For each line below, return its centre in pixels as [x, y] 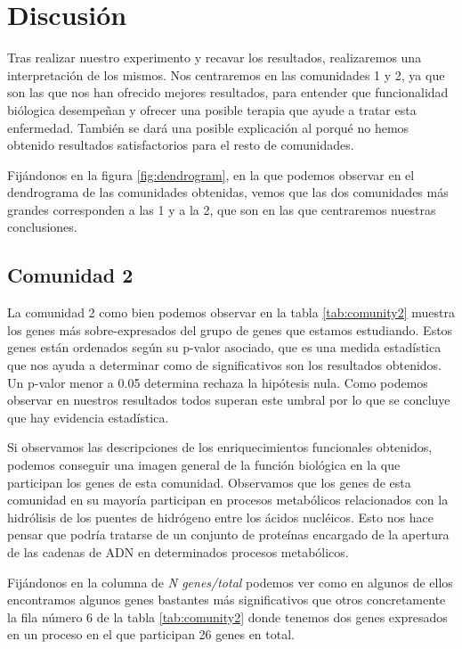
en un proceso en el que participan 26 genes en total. [151, 634]
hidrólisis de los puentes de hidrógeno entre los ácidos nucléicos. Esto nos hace [220, 517]
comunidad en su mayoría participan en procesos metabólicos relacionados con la [228, 500]
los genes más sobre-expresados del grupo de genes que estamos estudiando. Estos [230, 329]
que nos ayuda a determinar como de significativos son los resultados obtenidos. [224, 365]
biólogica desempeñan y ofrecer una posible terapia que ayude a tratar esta [212, 109]
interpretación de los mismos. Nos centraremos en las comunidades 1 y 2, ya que [226, 74]
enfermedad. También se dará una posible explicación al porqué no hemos [208, 127]
